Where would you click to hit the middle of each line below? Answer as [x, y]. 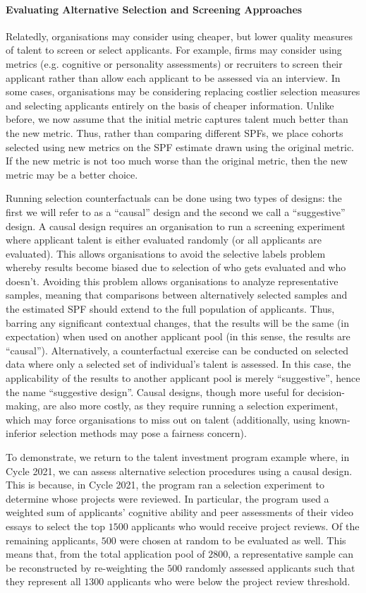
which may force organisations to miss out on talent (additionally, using [161, 419]
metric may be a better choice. [72, 174]
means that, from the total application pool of [105, 554]
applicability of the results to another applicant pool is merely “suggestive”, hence [183, 378]
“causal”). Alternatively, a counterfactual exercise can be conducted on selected [177, 350]
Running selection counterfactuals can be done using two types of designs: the [174, 198]
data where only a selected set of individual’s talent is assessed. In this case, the [178, 364]
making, [23, 406]
